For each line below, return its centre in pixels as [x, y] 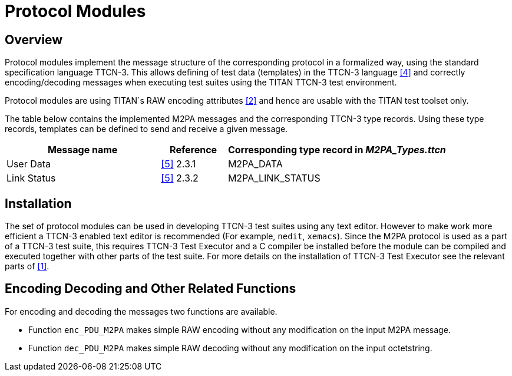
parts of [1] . [27, 266]
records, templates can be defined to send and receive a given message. [146, 129]
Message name [82, 150]
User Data [29, 164]
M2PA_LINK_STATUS [274, 178]
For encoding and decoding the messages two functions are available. [141, 311]
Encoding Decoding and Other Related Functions [151, 289]
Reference [194, 150]
